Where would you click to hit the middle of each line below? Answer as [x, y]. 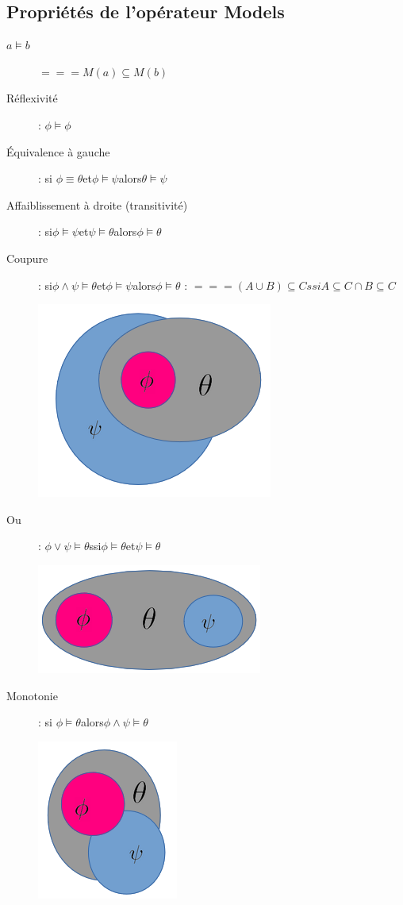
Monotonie [32, 695]
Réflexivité [32, 98]
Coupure [27, 258]
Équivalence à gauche [58, 151]
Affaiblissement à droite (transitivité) [97, 204]
